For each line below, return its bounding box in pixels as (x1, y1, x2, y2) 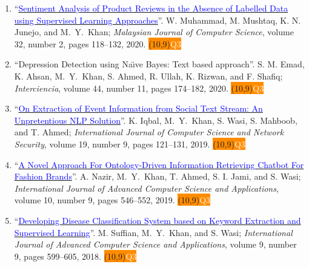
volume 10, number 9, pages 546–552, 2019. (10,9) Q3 (14, 194, 211, 206)
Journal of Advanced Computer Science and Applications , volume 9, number (14, 238, 297, 251)
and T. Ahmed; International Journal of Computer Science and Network (14, 126, 284, 138)
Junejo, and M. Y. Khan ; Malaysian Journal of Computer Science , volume (14, 25, 294, 38)
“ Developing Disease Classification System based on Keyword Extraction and (14, 214, 301, 226)
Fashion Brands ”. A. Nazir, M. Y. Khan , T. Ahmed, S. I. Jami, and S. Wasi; (14, 170, 301, 183)
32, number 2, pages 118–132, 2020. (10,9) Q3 (14, 37, 181, 50)
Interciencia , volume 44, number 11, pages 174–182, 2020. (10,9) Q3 (14, 81, 264, 94)
